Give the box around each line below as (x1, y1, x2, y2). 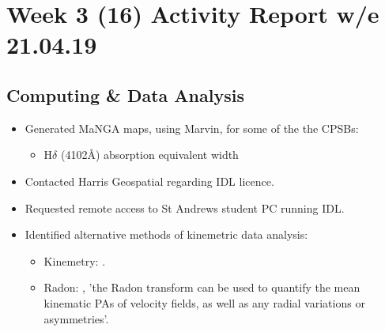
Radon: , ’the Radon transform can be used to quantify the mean (43, 279, 360, 296)
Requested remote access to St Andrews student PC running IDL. (25, 199, 345, 216)
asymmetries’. (43, 310, 109, 326)
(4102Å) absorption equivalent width (60, 146, 239, 163)
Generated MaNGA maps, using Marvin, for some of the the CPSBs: (25, 119, 359, 136)
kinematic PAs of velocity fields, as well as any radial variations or (43, 294, 365, 311)
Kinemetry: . (43, 252, 106, 269)
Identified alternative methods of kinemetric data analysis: (25, 226, 308, 243)
